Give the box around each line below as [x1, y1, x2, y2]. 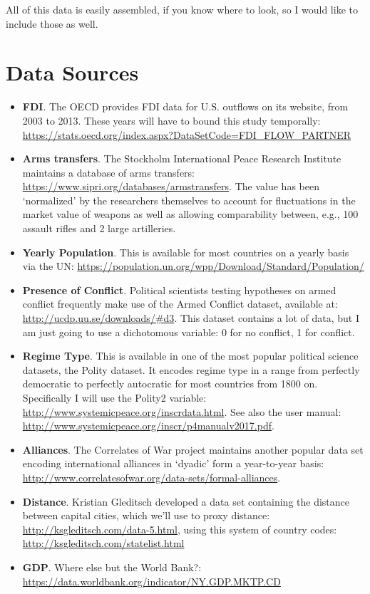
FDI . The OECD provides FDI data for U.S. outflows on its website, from [22, 99, 349, 114]
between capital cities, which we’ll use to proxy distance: [22, 508, 270, 523]
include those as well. [6, 16, 98, 31]
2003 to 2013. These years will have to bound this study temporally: [22, 113, 321, 127]
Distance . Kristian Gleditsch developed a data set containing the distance [22, 494, 350, 509]
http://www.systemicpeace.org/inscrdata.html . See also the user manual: [22, 404, 341, 419]
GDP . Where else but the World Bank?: [22, 559, 202, 574]
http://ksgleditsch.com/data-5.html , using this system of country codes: [22, 521, 337, 536]
